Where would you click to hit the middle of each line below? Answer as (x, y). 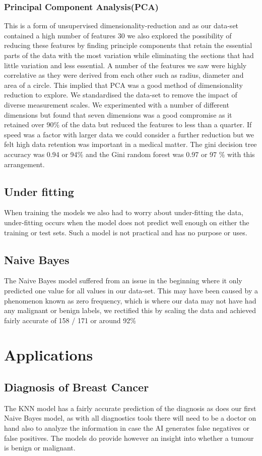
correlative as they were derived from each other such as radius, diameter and (124, 75)
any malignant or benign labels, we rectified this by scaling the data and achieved (130, 310)
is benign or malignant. (40, 448)
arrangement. (24, 164)
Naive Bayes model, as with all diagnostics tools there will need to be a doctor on (130, 418)
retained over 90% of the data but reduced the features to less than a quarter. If (128, 124)
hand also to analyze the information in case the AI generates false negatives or (127, 428)
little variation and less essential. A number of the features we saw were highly (125, 65)
